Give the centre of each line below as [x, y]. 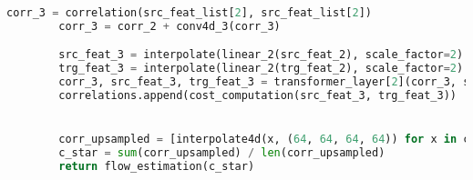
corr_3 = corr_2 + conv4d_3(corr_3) [170, 26]
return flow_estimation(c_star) [157, 166]
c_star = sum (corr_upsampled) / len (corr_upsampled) [222, 153]
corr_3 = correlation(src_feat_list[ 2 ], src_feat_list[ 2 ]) [189, 13]
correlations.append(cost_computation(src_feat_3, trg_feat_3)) [257, 96]
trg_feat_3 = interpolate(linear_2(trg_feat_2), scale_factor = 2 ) [261, 69]
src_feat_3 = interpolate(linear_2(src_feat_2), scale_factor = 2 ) [261, 55]
